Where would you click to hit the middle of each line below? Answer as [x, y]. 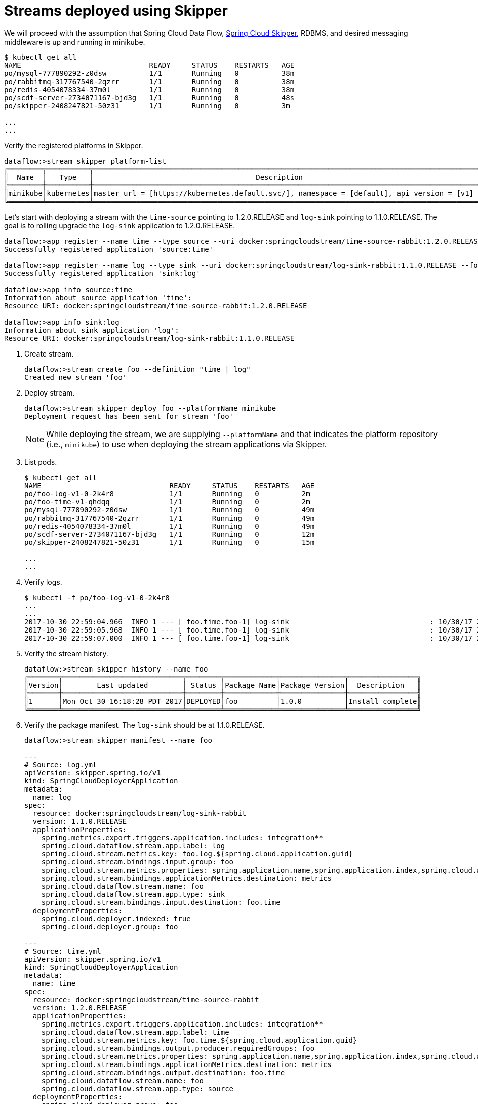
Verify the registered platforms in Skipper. [74, 145]
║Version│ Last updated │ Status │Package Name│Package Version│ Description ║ [223, 685]
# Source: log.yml [61, 764]
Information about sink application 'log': [92, 330]
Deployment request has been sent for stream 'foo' [129, 416]
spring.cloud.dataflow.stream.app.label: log [133, 845]
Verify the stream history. [66, 653]
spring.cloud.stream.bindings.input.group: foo [137, 862]
